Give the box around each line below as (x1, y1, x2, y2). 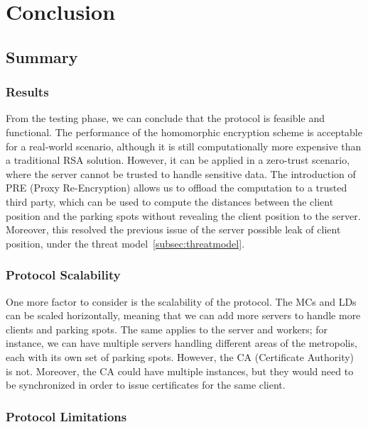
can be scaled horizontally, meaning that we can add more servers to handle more (6, 308, 361, 323)
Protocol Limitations (6, 407, 127, 425)
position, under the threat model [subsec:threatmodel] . (6, 235, 245, 250)
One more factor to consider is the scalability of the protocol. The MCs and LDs (6, 294, 357, 309)
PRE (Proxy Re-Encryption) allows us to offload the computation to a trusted (6, 180, 347, 195)
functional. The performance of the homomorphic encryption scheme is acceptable (6, 124, 362, 139)
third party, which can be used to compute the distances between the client (6, 194, 334, 209)
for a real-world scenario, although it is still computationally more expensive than (6, 138, 362, 153)
